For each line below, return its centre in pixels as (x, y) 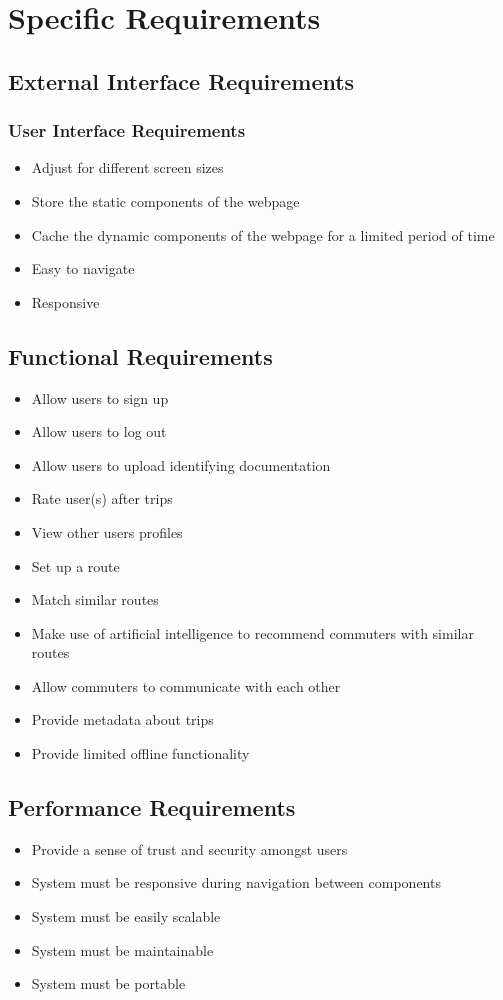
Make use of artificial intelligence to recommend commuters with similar (252, 632)
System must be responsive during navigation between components (236, 882)
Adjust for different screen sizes (127, 167)
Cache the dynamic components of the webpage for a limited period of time (263, 234)
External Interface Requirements (181, 80)
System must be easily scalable (126, 916)
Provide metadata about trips (122, 719)
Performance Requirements (152, 807)
